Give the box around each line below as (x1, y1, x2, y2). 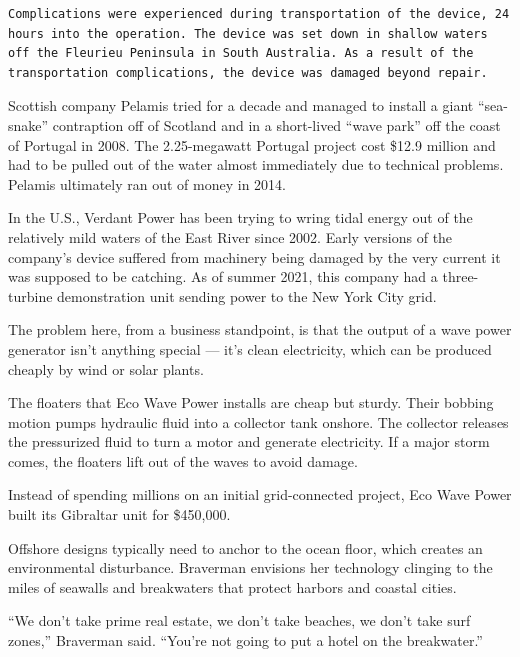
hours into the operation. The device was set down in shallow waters (8, 26, 488, 41)
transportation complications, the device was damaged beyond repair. (8, 65, 488, 80)
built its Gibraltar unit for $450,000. (8, 504, 231, 525)
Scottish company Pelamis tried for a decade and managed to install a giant (8, 95, 474, 116)
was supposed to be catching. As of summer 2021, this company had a (8, 266, 438, 287)
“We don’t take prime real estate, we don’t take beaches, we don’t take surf (8, 610, 471, 631)
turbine (8, 285, 53, 306)
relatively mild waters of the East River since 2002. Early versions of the (8, 226, 453, 247)
